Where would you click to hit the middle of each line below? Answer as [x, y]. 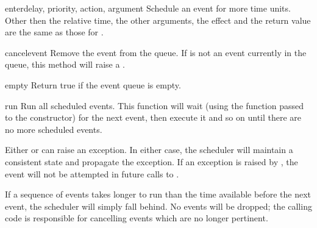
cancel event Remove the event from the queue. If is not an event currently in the [156, 52]
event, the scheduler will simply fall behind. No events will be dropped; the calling [158, 206]
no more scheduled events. [54, 129]
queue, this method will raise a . [65, 64]
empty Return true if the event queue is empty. [93, 84]
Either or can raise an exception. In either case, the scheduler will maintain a [149, 150]
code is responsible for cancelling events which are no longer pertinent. [137, 218]
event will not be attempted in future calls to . [92, 173]
